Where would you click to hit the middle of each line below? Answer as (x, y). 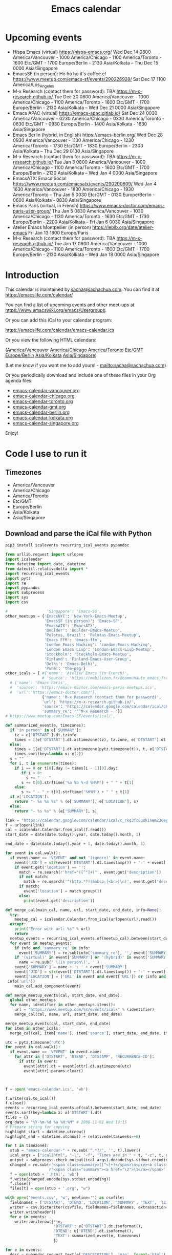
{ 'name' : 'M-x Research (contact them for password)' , (101, 697)
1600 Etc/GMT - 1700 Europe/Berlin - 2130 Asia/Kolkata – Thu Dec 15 (85, 62)
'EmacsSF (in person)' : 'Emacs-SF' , (83, 621)
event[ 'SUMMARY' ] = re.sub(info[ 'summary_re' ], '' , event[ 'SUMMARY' (93, 953)
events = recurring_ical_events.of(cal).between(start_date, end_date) (83, 1108)
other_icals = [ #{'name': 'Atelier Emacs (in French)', (67, 673)
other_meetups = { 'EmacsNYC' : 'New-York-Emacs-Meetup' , (66, 616)
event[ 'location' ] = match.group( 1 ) (63, 891)
